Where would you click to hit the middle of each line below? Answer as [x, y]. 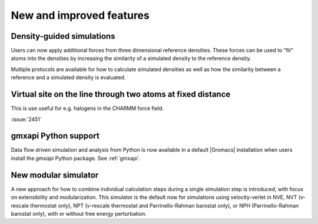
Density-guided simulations [63, 36]
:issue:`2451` [26, 119]
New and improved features [80, 15]
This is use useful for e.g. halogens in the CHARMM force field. [87, 108]
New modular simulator [55, 175]
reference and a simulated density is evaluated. [68, 78]
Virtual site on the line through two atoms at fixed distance [121, 94]
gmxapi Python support [55, 136]
